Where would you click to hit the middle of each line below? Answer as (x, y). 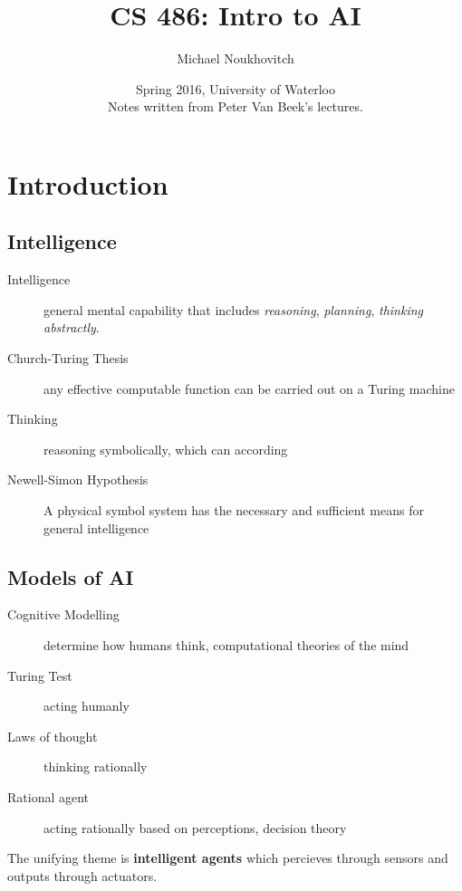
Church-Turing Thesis (68, 358)
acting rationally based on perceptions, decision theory (195, 827)
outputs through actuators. (82, 875)
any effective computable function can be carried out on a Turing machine (249, 388)
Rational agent (48, 797)
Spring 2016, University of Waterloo (236, 88)
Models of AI (71, 576)
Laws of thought (53, 736)
